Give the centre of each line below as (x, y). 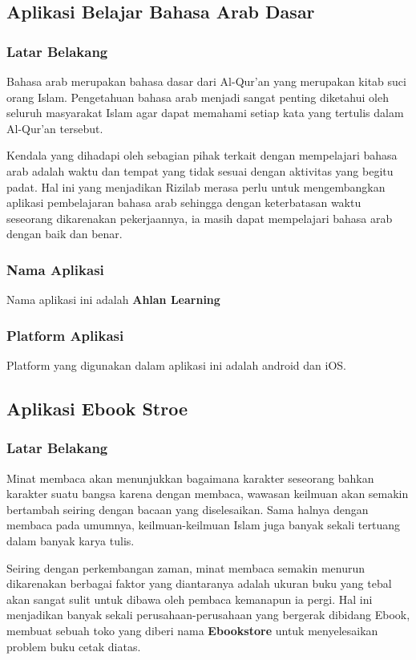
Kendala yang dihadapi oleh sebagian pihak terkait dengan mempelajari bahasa (202, 155)
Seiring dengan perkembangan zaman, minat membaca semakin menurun (186, 567)
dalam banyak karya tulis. (71, 540)
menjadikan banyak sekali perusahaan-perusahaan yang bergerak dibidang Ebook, (208, 615)
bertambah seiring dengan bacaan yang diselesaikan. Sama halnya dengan (188, 509)
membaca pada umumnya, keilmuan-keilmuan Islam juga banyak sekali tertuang (203, 525)
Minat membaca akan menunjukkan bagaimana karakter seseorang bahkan (190, 478)
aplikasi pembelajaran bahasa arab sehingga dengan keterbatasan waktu (184, 202)
